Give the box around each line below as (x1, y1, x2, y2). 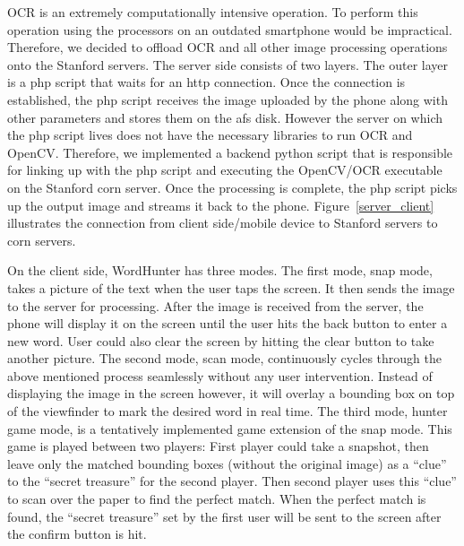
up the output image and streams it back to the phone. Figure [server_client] (7, 195, 434, 214)
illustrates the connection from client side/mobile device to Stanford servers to (7, 213, 438, 232)
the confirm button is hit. (7, 524, 147, 543)
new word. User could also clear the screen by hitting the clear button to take (7, 331, 434, 350)
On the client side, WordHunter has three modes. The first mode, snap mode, (7, 261, 433, 280)
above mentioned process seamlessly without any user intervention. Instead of (7, 366, 433, 385)
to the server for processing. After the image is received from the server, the (7, 296, 424, 315)
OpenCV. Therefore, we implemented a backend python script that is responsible (7, 143, 453, 161)
